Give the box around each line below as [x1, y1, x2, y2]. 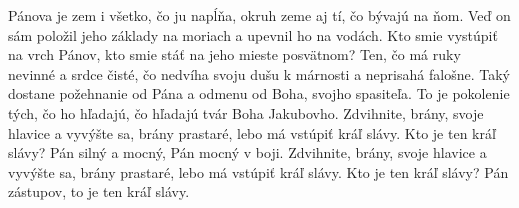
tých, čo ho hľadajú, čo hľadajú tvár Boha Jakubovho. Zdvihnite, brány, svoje [8, 102, 484, 123]
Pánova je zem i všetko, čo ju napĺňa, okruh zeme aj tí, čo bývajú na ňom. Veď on [8, 5, 511, 25]
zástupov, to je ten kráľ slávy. [8, 181, 190, 202]
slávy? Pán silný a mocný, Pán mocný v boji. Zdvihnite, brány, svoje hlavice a [8, 142, 487, 163]
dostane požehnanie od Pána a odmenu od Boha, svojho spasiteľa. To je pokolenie [8, 83, 510, 104]
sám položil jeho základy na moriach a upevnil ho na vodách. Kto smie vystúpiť [8, 24, 498, 45]
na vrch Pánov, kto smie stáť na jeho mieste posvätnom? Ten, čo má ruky [8, 44, 461, 65]
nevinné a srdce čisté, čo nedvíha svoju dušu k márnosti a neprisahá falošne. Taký [8, 63, 510, 84]
